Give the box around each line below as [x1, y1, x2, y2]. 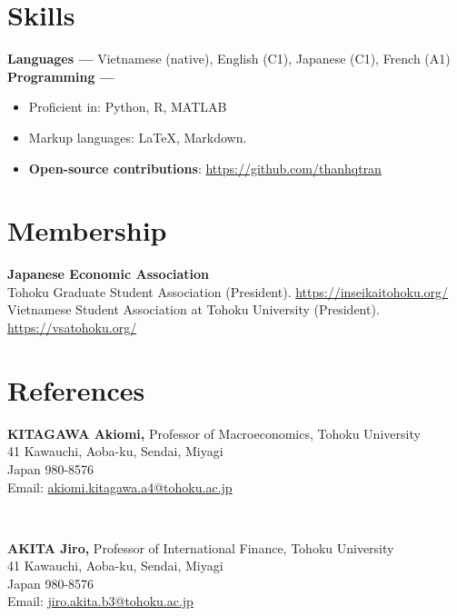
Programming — [7, 66, 114, 85]
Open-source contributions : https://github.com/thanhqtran [28, 158, 382, 177]
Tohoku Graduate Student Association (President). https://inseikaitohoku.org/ [7, 282, 449, 301]
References [7, 371, 145, 408]
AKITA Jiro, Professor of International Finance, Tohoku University [7, 538, 394, 557]
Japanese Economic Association [7, 264, 210, 283]
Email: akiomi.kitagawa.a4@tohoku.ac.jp [7, 477, 233, 496]
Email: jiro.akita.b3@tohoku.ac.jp [7, 591, 194, 611]
